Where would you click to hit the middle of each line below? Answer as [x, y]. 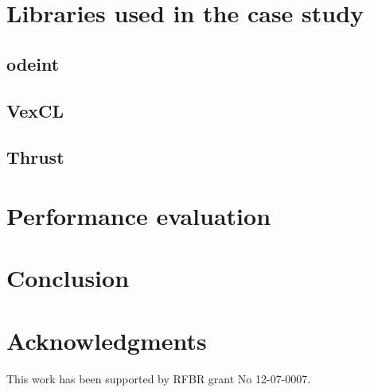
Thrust [35, 157]
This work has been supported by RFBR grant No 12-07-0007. [159, 378]
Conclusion [68, 278]
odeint [33, 63]
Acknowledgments [107, 340]
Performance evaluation [139, 215]
